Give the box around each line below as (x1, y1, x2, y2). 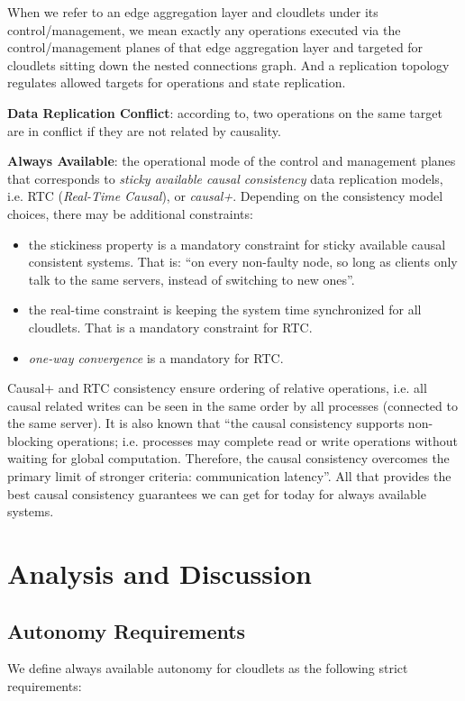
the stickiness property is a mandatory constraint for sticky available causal (28, 234, 446, 253)
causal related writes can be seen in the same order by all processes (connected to (7, 396, 458, 414)
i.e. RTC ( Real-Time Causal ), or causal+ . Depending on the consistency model (7, 187, 443, 205)
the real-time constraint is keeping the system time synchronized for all (28, 300, 422, 319)
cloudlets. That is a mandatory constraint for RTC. (28, 317, 313, 336)
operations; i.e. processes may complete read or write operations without (57, 431, 458, 450)
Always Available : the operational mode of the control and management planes (7, 151, 456, 170)
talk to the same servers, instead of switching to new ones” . (28, 269, 355, 288)
